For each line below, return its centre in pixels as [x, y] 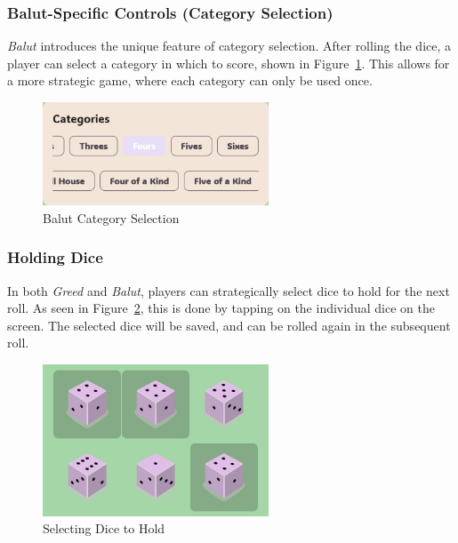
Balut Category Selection [111, 217]
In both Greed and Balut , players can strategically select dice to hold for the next [229, 290]
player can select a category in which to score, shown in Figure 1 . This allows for [229, 63]
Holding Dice [55, 257]
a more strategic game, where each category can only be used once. [190, 80]
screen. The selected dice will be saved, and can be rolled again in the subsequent [229, 325]
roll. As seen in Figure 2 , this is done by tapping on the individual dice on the [221, 308]
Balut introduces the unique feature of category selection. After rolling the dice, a [229, 46]
